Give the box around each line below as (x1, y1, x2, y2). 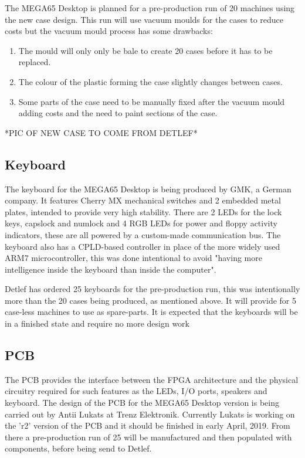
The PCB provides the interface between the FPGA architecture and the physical (5, 373, 299, 385)
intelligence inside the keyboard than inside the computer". (5, 263, 216, 275)
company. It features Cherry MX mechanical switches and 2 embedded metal (5, 194, 281, 206)
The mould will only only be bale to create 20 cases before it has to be (18, 44, 273, 56)
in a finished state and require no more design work (5, 317, 189, 330)
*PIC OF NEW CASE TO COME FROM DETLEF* (5, 126, 198, 138)
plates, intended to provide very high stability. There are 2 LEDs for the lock (5, 205, 282, 218)
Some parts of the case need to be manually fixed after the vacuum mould (18, 95, 285, 107)
